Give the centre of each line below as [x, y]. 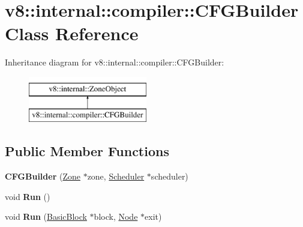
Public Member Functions [87, 151]
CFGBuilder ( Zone [43, 176]
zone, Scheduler [116, 176]
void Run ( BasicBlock [46, 216]
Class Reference [72, 33]
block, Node [116, 216]
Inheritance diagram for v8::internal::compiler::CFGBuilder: [115, 62]
